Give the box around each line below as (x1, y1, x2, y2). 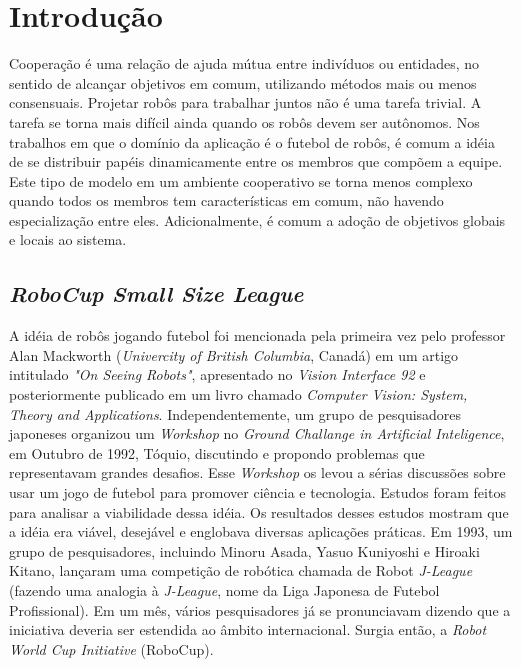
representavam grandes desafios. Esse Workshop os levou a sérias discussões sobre (9, 462, 506, 483)
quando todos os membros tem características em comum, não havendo (9, 190, 444, 211)
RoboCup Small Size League (9, 278, 304, 309)
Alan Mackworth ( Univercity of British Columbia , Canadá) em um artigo (9, 344, 459, 365)
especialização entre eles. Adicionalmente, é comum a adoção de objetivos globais (9, 209, 506, 230)
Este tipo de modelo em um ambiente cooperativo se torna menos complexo (9, 170, 473, 191)
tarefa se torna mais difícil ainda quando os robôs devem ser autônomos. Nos (9, 111, 480, 132)
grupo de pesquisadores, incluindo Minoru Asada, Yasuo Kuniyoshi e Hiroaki (9, 540, 480, 561)
